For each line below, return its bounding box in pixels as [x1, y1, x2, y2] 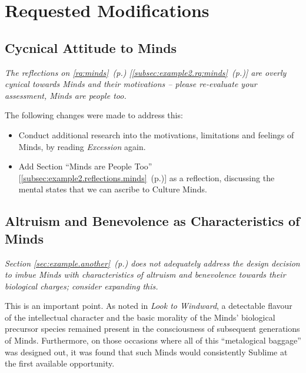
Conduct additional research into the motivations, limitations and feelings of [18, 128, 294, 141]
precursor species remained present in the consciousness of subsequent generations [5, 322, 300, 335]
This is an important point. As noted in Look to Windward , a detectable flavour [5, 299, 292, 312]
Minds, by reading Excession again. [18, 140, 146, 152]
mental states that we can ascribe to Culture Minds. [18, 183, 207, 195]
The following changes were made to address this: [5, 109, 183, 121]
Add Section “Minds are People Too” [18, 160, 152, 172]
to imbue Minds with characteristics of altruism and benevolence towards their [5, 268, 286, 281]
